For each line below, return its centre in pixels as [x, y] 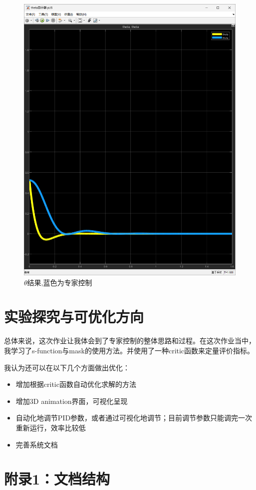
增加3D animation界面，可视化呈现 [72, 401]
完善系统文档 [37, 444]
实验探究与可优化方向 [74, 317]
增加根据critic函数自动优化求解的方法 [76, 384]
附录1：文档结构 [57, 479]
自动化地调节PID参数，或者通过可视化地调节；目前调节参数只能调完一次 [134, 418]
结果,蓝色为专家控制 [60, 282]
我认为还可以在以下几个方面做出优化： [67, 367]
